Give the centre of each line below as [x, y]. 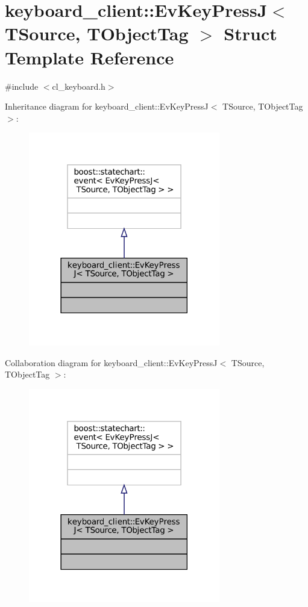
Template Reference [90, 57]
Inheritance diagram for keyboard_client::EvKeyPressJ [107, 106]
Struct [250, 33]
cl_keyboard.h [79, 86]
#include [22, 86]
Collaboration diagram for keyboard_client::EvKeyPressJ [111, 362]
